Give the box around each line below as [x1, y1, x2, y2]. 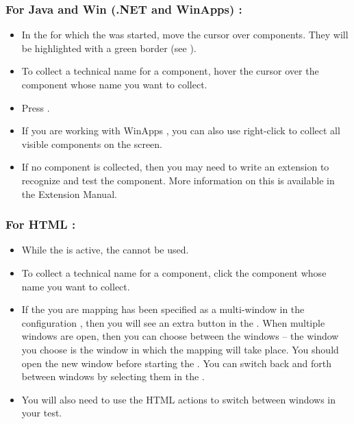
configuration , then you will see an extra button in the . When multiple [21, 315, 325, 329]
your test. [21, 406, 62, 420]
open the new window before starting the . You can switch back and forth [21, 356, 331, 370]
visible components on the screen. [21, 136, 162, 151]
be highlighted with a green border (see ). [21, 40, 197, 55]
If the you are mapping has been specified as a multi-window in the [21, 302, 305, 316]
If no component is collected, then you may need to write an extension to [21, 160, 329, 174]
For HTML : [5, 216, 76, 233]
